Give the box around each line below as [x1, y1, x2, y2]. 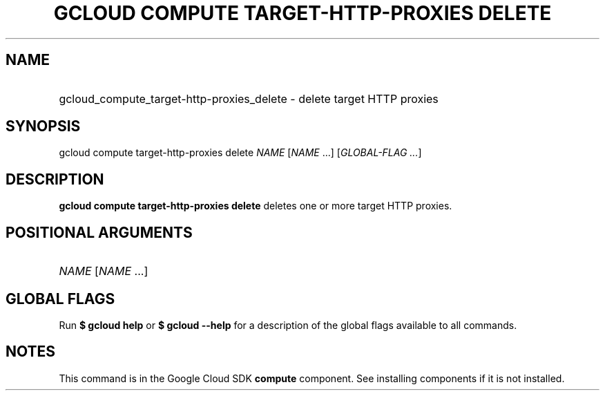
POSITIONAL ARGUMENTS [6, 223, 193, 241]
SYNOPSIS [6, 117, 81, 135]
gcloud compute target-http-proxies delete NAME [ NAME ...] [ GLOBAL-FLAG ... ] [59, 147, 422, 159]
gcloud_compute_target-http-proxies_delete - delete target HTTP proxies [59, 91, 439, 106]
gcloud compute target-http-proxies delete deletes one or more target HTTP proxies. [59, 200, 452, 212]
